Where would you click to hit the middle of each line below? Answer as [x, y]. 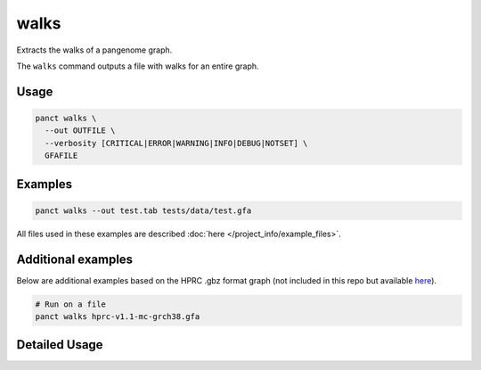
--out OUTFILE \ [80, 131]
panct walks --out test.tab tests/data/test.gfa [143, 210]
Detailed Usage [60, 345]
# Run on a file [71, 304]
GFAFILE [61, 156]
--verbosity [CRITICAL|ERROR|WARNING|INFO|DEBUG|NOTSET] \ [176, 143]
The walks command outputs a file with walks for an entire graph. [138, 66]
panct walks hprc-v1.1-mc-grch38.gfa [118, 316]
